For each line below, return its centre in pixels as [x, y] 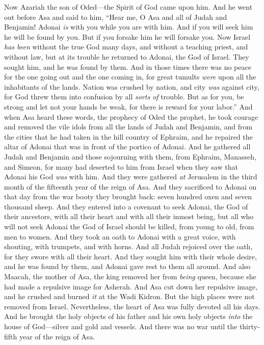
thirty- [249, 326]
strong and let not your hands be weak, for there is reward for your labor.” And [128, 106]
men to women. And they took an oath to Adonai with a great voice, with [120, 236]
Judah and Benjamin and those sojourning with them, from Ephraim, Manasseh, [130, 156]
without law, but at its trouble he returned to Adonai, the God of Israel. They [127, 56]
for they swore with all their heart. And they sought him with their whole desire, [130, 256]
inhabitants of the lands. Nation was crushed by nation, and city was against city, [132, 86]
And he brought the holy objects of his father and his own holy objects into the [128, 316]
